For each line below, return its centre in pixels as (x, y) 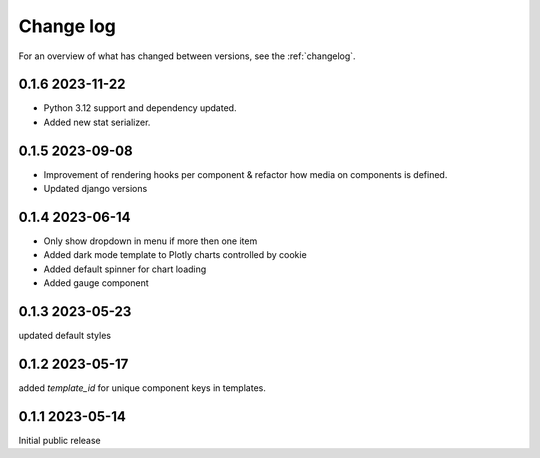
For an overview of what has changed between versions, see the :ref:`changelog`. (187, 56)
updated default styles (65, 336)
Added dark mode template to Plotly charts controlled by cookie (175, 255)
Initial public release (60, 440)
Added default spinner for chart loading (125, 269)
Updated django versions (95, 189)
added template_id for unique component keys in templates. (142, 388)
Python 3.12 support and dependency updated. (140, 108)
